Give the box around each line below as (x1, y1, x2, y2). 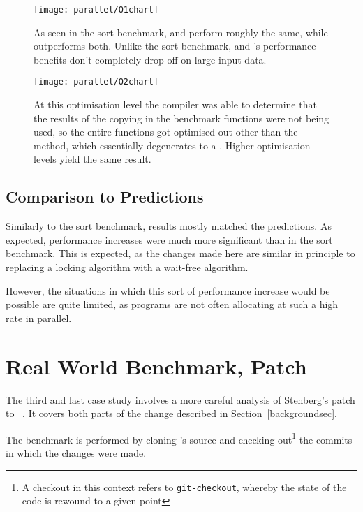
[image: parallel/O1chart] (34, 5, 158, 15)
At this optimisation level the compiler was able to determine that (34, 97, 317, 112)
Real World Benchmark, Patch (6, 351, 307, 380)
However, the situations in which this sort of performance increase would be (6, 283, 330, 298)
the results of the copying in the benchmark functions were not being (34, 110, 329, 125)
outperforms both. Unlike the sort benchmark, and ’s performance (34, 38, 316, 53)
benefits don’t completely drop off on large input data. (34, 52, 267, 66)
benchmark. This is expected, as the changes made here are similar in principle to (6, 246, 355, 261)
